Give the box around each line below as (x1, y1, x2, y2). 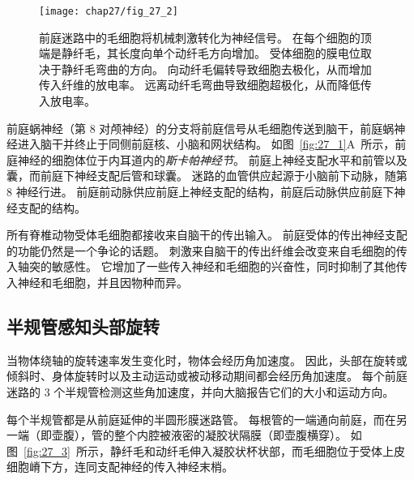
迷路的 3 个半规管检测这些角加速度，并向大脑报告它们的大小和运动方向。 (6, 383, 395, 400)
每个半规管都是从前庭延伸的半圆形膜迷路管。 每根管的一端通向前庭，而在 (6, 410, 396, 427)
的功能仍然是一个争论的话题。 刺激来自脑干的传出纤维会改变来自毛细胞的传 (6, 242, 408, 259)
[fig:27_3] (23, 442, 70, 459)
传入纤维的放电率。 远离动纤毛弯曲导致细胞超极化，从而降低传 (39, 76, 372, 93)
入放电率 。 (39, 92, 96, 109)
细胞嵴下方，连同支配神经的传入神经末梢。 (6, 458, 233, 475)
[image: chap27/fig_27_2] (39, 6, 178, 17)
